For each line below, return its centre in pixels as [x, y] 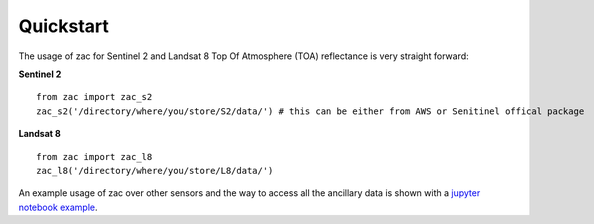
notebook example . [58, 207]
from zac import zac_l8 [94, 156]
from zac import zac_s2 [94, 97]
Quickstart [64, 26]
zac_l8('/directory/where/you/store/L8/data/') [155, 170]
